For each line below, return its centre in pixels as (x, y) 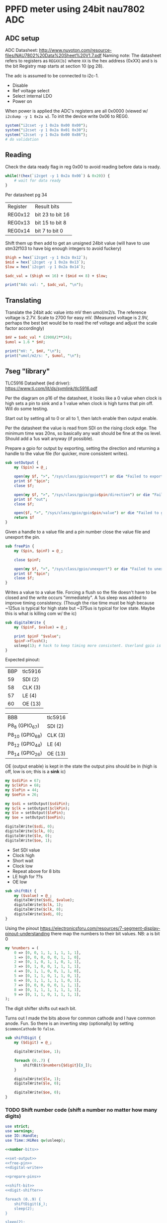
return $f (24, 518)
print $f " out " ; (31, 499)
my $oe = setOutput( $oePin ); (35, 817)
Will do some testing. (27, 409)
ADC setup (22, 38)
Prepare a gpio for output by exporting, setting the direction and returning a (83, 448)
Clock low (23, 866)
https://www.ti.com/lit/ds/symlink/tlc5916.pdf (51, 389)
